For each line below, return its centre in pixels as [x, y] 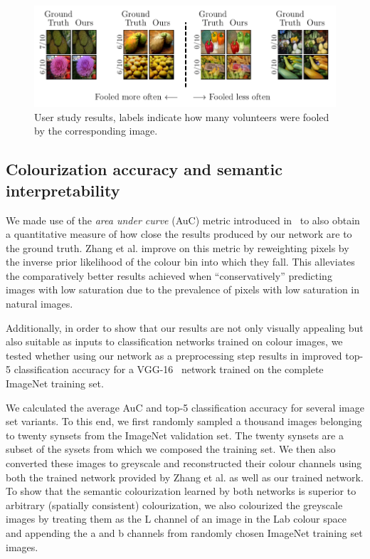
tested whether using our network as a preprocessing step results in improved [174, 355]
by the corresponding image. [96, 131]
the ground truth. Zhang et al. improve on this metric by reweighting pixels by [178, 247]
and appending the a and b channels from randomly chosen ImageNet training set [184, 532]
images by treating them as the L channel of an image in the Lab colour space [176, 519]
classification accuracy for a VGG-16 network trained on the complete [169, 369]
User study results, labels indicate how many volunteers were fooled [182, 116]
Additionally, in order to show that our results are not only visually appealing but [185, 327]
